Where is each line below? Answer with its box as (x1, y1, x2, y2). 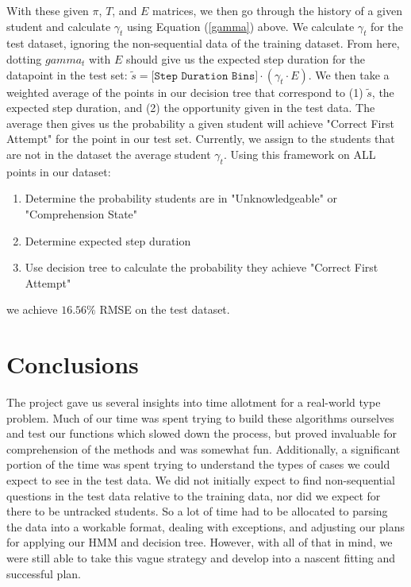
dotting (6, 50, 42, 67)
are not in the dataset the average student (6, 145, 211, 162)
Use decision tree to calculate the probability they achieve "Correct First (25, 259, 378, 276)
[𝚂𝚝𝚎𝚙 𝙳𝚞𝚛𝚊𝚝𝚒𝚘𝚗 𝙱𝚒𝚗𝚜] (151, 70, 259, 82)
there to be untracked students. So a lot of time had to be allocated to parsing (6, 503, 388, 519)
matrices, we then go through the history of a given (152, 2, 402, 18)
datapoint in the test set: (6, 66, 128, 83)
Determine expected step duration (25, 232, 191, 249)
